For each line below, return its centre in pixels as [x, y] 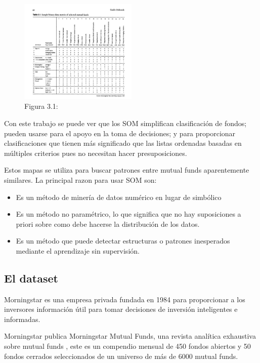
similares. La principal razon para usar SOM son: [80, 179]
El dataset [31, 278]
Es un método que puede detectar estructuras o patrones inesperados [123, 241]
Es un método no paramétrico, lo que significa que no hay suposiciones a [128, 214]
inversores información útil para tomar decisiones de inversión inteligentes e [121, 309]
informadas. [22, 319]
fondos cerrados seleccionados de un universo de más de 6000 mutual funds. [121, 356]
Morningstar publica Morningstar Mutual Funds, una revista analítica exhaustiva [130, 336]
